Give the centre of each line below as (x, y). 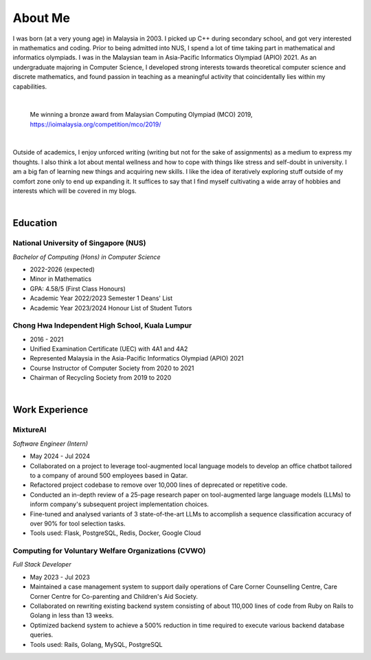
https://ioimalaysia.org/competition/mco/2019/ (95, 124)
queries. (42, 635)
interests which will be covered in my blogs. (75, 191)
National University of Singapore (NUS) (79, 243)
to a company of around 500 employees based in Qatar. (109, 475)
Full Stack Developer (42, 565)
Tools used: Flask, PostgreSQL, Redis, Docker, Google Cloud (115, 533)
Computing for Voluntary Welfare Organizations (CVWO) (109, 551)
